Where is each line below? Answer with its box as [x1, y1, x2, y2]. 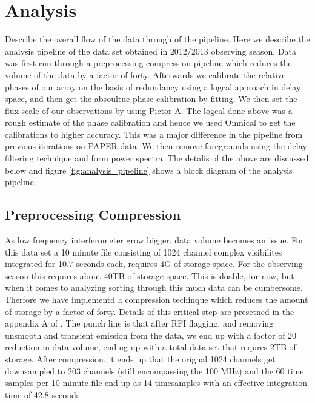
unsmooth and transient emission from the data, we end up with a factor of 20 [5, 328, 297, 341]
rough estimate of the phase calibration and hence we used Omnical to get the [5, 116, 296, 129]
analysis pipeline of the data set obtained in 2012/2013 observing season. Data [5, 44, 296, 57]
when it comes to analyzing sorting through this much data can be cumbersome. [5, 281, 303, 294]
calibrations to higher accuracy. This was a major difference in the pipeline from [5, 127, 303, 140]
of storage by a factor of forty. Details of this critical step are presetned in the [5, 305, 294, 317]
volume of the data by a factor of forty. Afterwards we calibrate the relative [5, 68, 286, 81]
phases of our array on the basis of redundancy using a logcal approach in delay [5, 80, 301, 93]
